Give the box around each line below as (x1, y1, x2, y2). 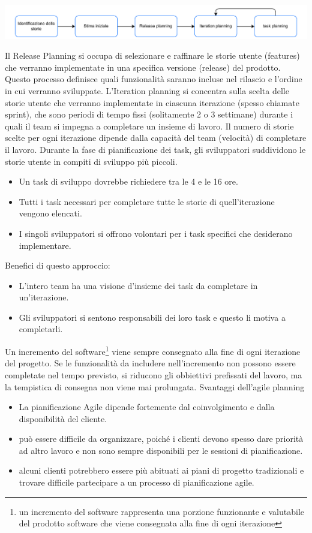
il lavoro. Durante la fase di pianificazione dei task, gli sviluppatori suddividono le (5, 143, 306, 155)
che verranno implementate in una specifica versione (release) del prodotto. (5, 61, 281, 73)
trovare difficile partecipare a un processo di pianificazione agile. (19, 476, 254, 489)
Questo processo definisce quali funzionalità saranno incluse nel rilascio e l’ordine (5, 73, 302, 85)
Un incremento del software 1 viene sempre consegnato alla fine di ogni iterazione (5, 344, 301, 357)
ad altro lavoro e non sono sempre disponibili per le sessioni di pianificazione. (19, 444, 303, 456)
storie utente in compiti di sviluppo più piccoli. (5, 155, 178, 167)
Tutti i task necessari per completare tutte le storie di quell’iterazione (19, 195, 275, 207)
